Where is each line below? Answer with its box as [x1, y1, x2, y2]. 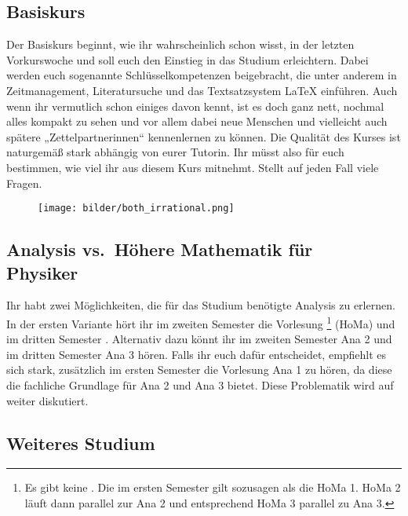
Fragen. [6, 174, 42, 191]
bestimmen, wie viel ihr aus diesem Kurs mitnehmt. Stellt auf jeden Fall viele [6, 159, 379, 175]
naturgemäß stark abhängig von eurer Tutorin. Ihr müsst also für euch [6, 144, 344, 160]
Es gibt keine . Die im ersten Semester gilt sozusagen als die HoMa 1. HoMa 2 [24, 479, 401, 496]
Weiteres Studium [6, 430, 155, 455]
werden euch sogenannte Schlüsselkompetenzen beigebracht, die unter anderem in [6, 67, 397, 83]
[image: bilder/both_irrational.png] [38, 203, 235, 214]
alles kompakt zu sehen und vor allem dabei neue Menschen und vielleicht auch [6, 113, 388, 130]
